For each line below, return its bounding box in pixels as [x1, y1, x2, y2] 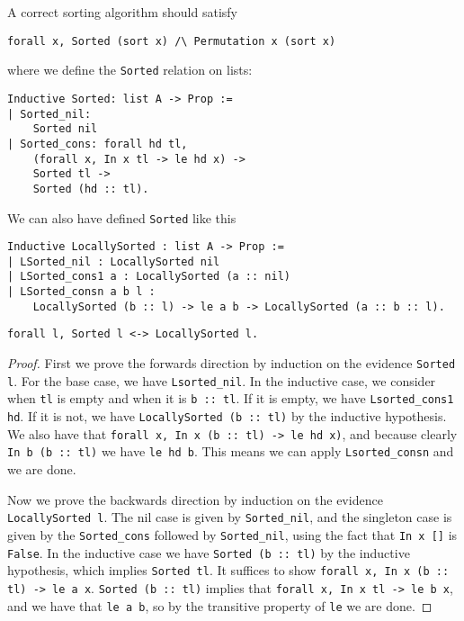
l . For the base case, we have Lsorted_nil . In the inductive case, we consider [7, 371, 436, 390]
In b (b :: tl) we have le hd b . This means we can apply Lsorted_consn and [7, 442, 454, 461]
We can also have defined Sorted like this [7, 208, 236, 227]
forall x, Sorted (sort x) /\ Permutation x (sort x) [7, 34, 336, 48]
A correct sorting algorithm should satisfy [7, 3, 237, 21]
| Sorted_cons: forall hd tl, [7, 137, 188, 150]
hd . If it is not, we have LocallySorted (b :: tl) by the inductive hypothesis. [7, 407, 447, 426]
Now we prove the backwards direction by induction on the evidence [7, 490, 383, 508]
